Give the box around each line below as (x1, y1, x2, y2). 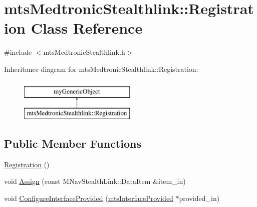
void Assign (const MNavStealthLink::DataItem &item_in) (4, 176, 186, 186)
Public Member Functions (4, 136, 141, 151)
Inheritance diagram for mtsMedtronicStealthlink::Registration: (4, 63, 198, 74)
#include (4, 47, 32, 57)
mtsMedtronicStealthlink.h (43, 47, 125, 57)
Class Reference (31, 18, 143, 38)
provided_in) (179, 193, 220, 203)
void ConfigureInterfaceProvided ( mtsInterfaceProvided (4, 193, 173, 203)
